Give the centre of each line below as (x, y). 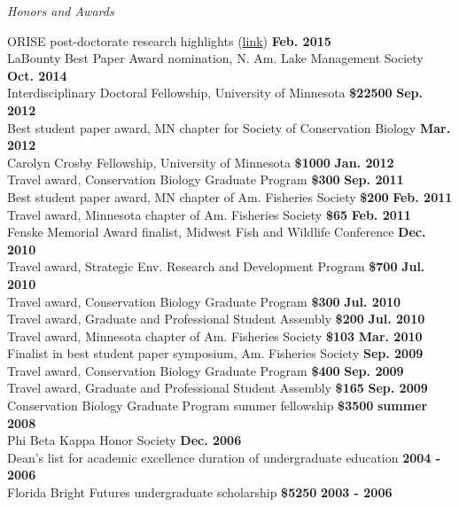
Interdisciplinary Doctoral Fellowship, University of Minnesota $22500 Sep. (215, 93)
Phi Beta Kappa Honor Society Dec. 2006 (124, 440)
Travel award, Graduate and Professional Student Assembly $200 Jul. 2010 (216, 319)
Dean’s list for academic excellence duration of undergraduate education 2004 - (224, 457)
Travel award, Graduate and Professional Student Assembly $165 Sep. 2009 (218, 388)
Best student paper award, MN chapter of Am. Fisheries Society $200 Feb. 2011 (230, 196)
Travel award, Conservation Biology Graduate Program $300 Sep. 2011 (206, 179)
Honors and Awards (61, 11)
